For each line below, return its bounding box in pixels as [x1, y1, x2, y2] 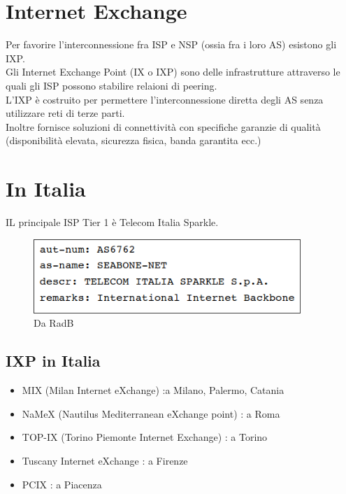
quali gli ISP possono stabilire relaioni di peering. [6, 78, 217, 92]
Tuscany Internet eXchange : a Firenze [22, 453, 188, 467]
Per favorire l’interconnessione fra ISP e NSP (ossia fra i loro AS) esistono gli [6, 37, 337, 52]
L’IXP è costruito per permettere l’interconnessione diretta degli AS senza [6, 92, 324, 106]
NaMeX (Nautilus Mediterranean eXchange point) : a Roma [22, 406, 280, 421]
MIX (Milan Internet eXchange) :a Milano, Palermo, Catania [22, 383, 284, 397]
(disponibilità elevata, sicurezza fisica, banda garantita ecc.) [6, 133, 261, 148]
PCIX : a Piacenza [22, 477, 102, 491]
